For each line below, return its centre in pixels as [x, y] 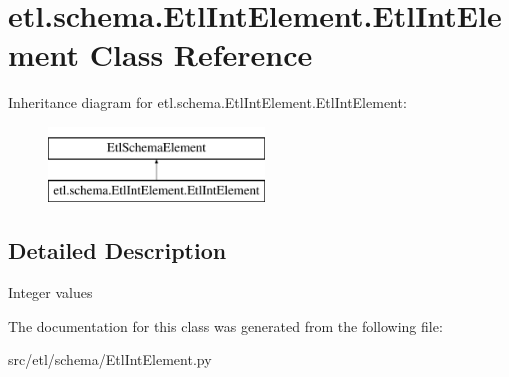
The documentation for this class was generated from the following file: [225, 325]
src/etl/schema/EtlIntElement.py [110, 359]
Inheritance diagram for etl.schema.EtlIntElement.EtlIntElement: [207, 102]
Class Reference [201, 54]
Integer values [50, 292]
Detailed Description [117, 250]
